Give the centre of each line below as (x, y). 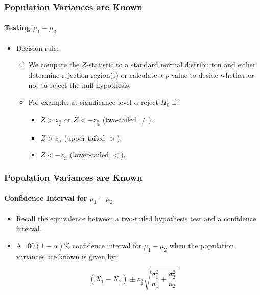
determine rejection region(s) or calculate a (96, 75)
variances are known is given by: (67, 256)
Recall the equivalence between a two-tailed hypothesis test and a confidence (136, 218)
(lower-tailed (89, 155)
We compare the (54, 65)
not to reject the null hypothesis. (80, 85)
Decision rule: (37, 47)
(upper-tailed (85, 137)
